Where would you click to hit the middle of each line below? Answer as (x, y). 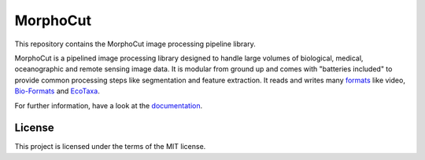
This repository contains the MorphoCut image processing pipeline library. (135, 44)
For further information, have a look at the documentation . (109, 105)
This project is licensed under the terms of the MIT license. (110, 147)
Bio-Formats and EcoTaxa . (57, 91)
